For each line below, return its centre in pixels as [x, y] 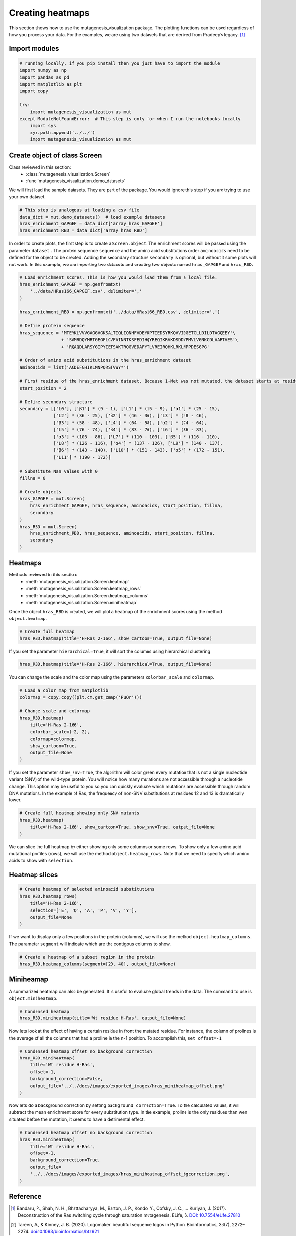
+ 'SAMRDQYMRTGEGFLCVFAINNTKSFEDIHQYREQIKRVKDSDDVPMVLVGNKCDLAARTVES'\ [149, 340]
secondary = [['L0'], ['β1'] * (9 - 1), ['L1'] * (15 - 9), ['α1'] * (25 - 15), [120, 409]
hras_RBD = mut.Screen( [48, 526]
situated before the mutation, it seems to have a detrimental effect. [77, 1119]
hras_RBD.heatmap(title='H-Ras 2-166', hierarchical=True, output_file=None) [116, 664]
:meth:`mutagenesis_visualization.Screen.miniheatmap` [82, 602]
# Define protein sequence [52, 326]
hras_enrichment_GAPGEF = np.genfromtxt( [70, 284]
